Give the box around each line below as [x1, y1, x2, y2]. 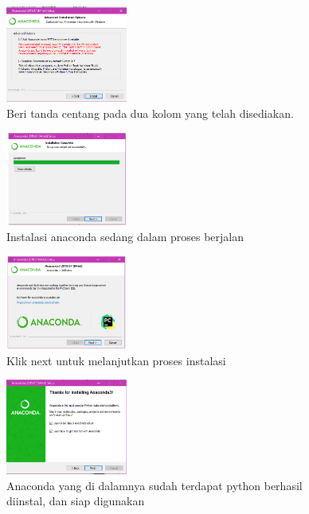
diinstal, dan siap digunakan [6, 493, 145, 509]
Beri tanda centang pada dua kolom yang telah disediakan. [6, 104, 294, 121]
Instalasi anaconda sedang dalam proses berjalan [6, 228, 244, 244]
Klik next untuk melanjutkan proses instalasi [6, 352, 226, 368]
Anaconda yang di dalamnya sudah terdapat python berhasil [6, 477, 303, 493]
